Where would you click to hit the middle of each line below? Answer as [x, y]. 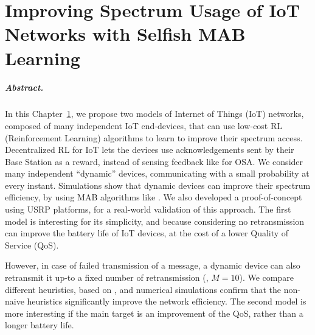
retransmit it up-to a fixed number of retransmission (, [107, 277]
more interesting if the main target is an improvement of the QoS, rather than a [154, 313]
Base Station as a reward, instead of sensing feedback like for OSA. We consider [154, 161]
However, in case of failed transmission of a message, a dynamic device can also [153, 265]
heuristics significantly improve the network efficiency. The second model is [167, 301]
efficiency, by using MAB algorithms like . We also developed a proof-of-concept [154, 197]
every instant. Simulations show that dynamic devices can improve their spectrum [158, 185]
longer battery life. [40, 325]
